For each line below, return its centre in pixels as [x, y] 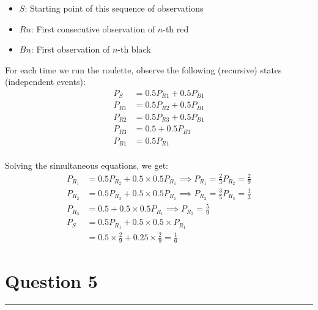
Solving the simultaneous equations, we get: [87, 165]
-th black [134, 49]
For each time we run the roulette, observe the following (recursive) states [143, 69]
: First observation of [70, 49]
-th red [176, 28]
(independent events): [45, 82]
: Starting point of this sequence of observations [114, 8]
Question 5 [51, 280]
